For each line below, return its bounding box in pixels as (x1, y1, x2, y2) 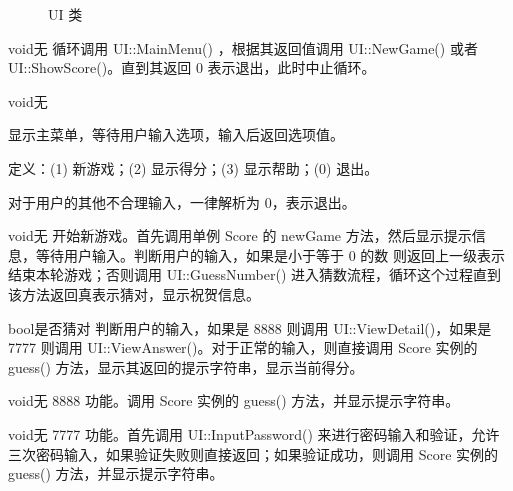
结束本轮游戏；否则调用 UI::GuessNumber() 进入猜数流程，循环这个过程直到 (8, 264, 502, 285)
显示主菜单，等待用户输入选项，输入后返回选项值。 (8, 124, 344, 145)
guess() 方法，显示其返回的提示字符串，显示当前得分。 (8, 356, 364, 377)
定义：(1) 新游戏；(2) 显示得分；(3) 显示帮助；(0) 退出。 (8, 157, 379, 178)
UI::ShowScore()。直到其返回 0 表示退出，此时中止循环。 (8, 57, 376, 78)
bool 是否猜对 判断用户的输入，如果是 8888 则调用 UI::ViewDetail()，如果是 (8, 317, 492, 338)
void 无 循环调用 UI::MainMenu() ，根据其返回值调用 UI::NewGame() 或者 (8, 37, 478, 58)
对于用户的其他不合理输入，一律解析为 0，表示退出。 (8, 191, 356, 212)
